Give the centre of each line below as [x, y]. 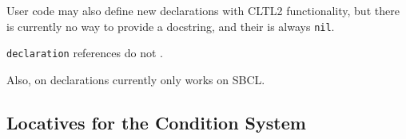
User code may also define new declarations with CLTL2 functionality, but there [203, 10]
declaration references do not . [85, 53]
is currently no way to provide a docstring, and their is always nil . [171, 26]
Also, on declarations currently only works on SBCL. [136, 79]
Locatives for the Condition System [156, 122]
